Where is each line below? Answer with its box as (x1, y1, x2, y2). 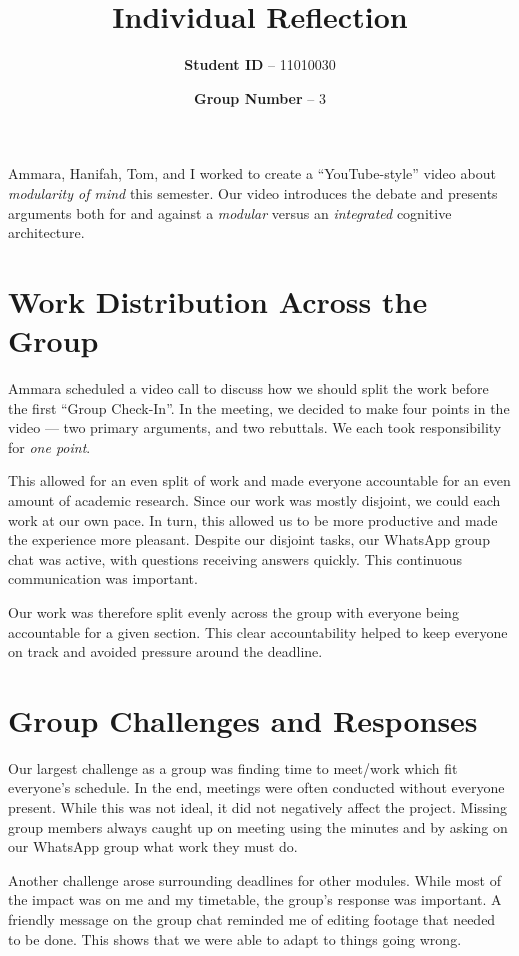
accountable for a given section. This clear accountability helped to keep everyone (8, 621, 508, 642)
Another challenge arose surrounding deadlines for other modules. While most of (8, 869, 501, 890)
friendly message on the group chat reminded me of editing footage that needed (8, 909, 496, 929)
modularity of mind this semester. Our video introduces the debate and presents (8, 182, 498, 203)
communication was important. (8, 568, 198, 589)
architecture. (8, 222, 85, 243)
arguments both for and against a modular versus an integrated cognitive (8, 202, 452, 223)
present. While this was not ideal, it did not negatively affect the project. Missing (8, 797, 508, 818)
